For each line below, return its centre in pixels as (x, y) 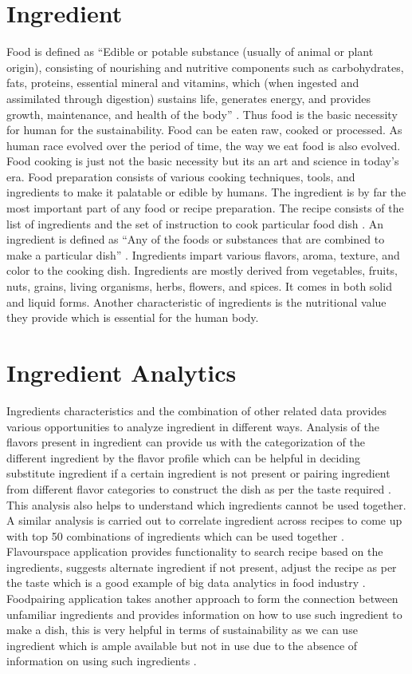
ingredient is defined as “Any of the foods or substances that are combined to (196, 239)
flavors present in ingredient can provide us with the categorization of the (186, 442)
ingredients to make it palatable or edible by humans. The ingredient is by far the (206, 192)
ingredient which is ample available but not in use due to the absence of (182, 645)
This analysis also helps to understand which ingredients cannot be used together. (206, 504)
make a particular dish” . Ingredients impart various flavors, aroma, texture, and (203, 254)
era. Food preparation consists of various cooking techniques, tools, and (181, 176)
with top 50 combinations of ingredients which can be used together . (175, 535)
